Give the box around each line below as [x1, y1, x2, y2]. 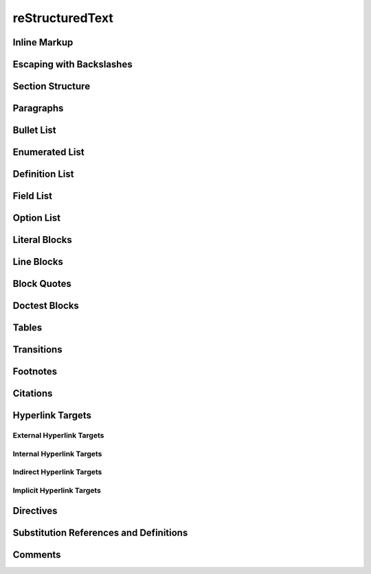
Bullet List [12, 125, 56, 136]
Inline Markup [12, 36, 74, 48]
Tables [12, 322, 43, 334]
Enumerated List [12, 147, 85, 158]
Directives [12, 504, 58, 516]
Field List [12, 190, 53, 202]
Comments [12, 549, 61, 560]
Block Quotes [12, 278, 71, 290]
